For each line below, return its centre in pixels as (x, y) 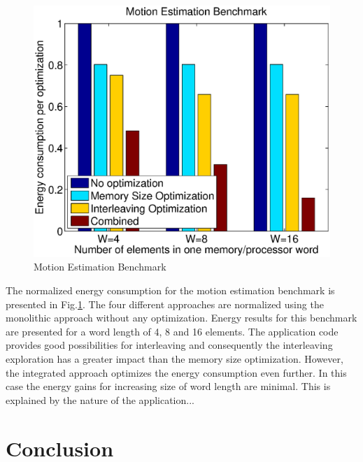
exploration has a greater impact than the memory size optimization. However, (175, 358)
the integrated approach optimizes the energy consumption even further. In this (176, 372)
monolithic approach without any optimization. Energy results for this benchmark (181, 318)
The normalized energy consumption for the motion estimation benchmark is (170, 290)
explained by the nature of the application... (100, 399)
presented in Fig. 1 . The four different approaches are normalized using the (165, 304)
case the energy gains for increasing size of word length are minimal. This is (168, 386)
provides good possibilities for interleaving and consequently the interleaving (169, 345)
